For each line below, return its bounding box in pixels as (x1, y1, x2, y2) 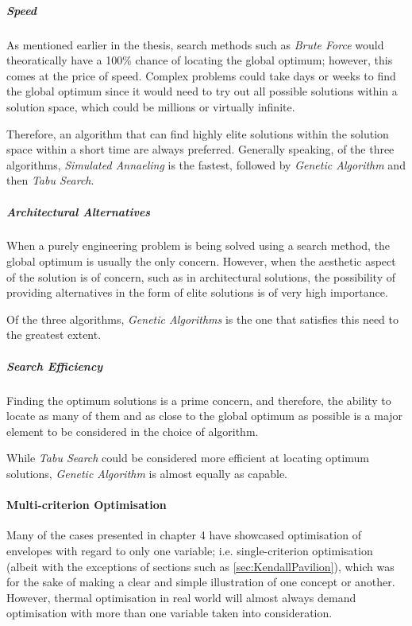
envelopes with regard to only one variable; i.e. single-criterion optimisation (6, 542, 373, 558)
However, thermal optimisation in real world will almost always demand (6, 589, 356, 605)
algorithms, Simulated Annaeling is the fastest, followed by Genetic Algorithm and (6, 156, 406, 173)
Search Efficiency (6, 357, 103, 374)
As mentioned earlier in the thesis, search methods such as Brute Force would (6, 36, 384, 52)
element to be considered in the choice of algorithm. (6, 422, 259, 439)
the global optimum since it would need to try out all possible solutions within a (6, 83, 398, 99)
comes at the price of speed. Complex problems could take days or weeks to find (6, 67, 396, 84)
